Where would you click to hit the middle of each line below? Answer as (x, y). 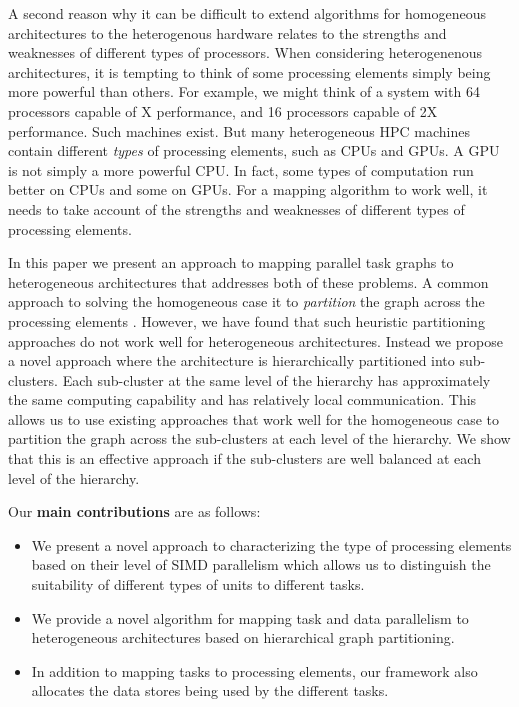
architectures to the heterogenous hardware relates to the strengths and (227, 32)
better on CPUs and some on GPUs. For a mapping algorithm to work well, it (248, 189)
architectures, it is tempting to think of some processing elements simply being (249, 71)
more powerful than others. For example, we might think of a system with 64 (244, 91)
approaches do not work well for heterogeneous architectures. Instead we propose (255, 340)
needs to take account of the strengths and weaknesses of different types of (236, 208)
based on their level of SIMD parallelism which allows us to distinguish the (261, 564)
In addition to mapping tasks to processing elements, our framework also (254, 670)
